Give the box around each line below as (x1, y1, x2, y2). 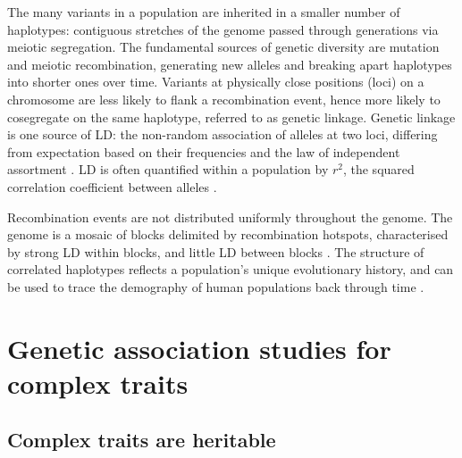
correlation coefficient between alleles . (7, 177, 217, 196)
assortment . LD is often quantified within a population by (7, 160, 329, 179)
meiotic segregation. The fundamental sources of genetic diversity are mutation (7, 37, 440, 56)
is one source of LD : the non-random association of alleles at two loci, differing (7, 125, 438, 144)
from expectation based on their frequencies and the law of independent (7, 142, 400, 161)
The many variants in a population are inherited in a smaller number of (7, 3, 400, 21)
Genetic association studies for (7, 329, 391, 366)
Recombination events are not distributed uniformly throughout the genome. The (7, 207, 453, 226)
